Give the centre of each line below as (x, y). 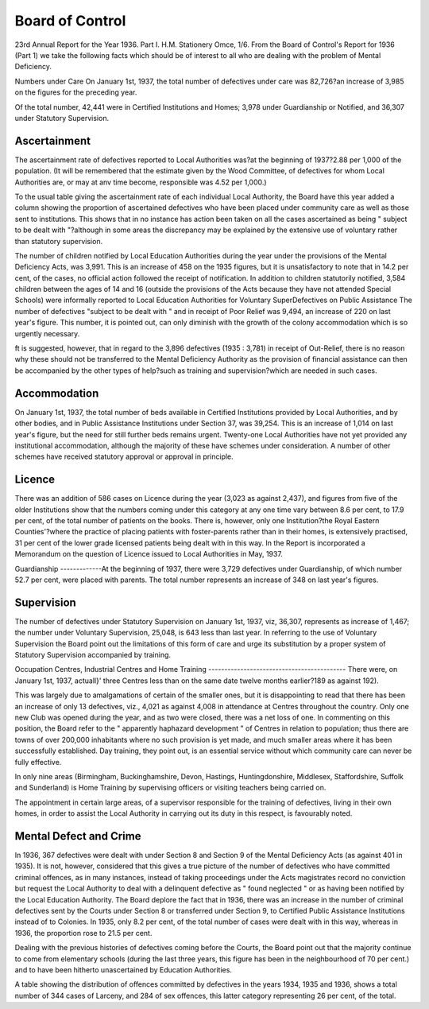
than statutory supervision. (59, 241)
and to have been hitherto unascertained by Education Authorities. (123, 969)
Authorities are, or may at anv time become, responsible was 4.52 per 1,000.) (141, 182)
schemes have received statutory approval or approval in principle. (124, 456)
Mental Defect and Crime (78, 836)
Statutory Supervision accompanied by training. (93, 655)
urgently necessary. (47, 333)
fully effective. (38, 762)
